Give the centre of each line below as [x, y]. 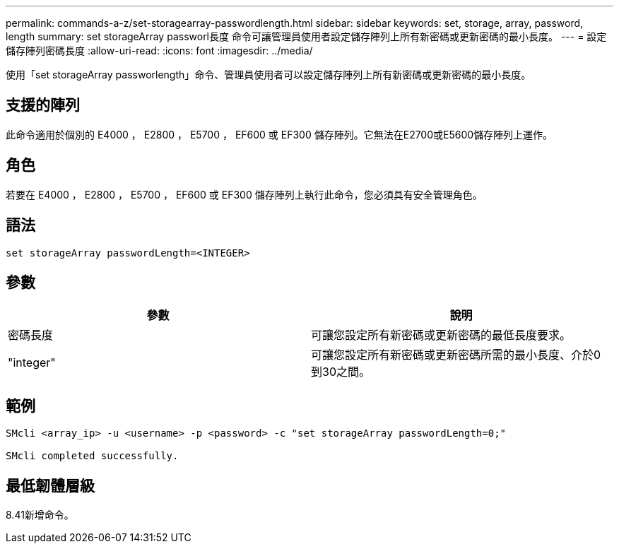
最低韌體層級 [50, 485]
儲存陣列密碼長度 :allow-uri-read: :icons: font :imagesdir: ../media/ [159, 51]
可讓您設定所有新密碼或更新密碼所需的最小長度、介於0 [456, 355]
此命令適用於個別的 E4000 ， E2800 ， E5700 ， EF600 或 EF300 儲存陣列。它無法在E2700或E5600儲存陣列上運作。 [279, 134]
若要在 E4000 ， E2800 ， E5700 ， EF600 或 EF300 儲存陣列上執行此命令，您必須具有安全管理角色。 [244, 194]
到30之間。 [341, 372]
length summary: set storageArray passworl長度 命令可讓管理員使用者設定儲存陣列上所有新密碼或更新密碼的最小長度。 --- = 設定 [306, 36]
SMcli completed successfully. [92, 456]
